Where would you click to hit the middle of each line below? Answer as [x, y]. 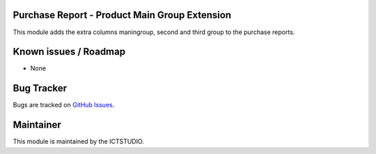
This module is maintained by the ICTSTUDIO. [78, 141]
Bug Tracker [40, 88]
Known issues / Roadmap [69, 52]
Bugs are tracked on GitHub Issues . [64, 105]
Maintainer [37, 125]
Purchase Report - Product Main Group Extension [122, 15]
